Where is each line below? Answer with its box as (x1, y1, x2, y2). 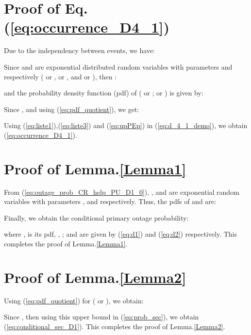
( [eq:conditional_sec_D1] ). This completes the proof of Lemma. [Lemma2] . (4, 321, 225, 331)
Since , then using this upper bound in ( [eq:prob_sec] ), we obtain (4, 312, 199, 322)
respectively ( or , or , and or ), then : (4, 71, 117, 81)
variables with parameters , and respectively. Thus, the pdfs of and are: (4, 196, 216, 206)
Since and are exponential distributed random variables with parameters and (4, 61, 233, 72)
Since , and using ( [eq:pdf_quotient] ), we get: (4, 104, 139, 114)
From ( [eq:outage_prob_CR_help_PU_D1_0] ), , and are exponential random (4, 186, 239, 197)
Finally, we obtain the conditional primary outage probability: (4, 212, 189, 223)
